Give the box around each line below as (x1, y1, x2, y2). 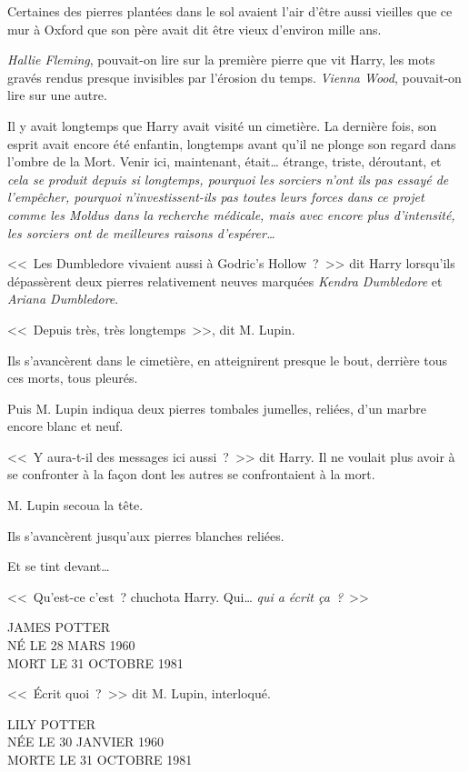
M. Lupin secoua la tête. (7, 496, 144, 515)
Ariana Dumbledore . (7, 289, 119, 308)
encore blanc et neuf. (7, 416, 124, 436)
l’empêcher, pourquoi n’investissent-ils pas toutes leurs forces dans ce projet (7, 187, 424, 206)
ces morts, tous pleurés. (7, 368, 138, 387)
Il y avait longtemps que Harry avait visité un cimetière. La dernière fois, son (7, 115, 437, 135)
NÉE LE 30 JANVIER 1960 (7, 732, 165, 751)
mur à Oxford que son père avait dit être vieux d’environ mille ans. (7, 19, 382, 38)
